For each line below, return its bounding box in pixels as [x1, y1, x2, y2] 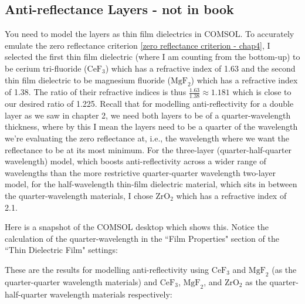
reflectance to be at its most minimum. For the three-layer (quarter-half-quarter [5, 143, 292, 156]
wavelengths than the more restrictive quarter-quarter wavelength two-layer [5, 166, 276, 178]
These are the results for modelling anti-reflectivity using [5, 263, 209, 275]
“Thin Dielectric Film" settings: [5, 244, 118, 256]
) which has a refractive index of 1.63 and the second [105, 62, 296, 74]
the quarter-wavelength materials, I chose [5, 189, 153, 201]
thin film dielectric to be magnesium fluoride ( [5, 73, 171, 86]
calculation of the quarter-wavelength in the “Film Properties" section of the [5, 232, 279, 244]
